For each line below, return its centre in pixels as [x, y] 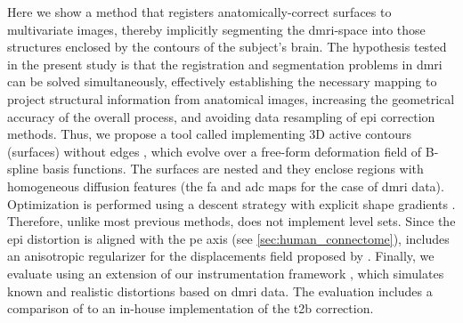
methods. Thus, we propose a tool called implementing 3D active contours [209, 134]
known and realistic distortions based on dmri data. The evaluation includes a [220, 291]
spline [23, 169]
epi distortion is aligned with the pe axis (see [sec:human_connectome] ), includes [228, 238]
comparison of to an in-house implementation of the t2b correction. [191, 308]
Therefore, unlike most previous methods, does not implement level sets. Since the [231, 221]
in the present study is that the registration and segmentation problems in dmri [225, 64]
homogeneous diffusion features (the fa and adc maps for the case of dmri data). [226, 186]
